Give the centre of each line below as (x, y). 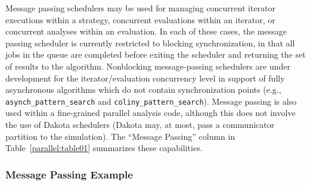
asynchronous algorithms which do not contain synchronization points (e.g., (143, 90)
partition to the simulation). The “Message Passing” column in (120, 136)
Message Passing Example (69, 174)
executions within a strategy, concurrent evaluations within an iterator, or (140, 19)
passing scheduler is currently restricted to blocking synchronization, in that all (150, 43)
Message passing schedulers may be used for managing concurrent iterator (141, 8)
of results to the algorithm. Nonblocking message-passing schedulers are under (148, 66)
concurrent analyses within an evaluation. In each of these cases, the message (146, 31)
